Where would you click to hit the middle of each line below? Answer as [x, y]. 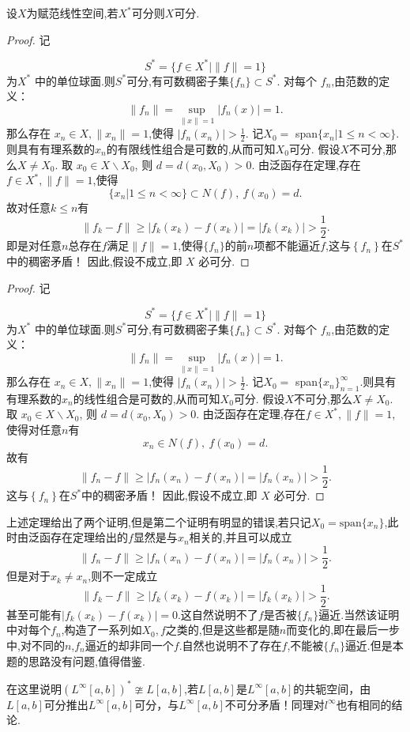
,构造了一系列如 [102, 630]
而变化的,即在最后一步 [343, 630]
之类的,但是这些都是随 [222, 630]
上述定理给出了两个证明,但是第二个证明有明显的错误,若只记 [159, 521]
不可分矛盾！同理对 [275, 704]
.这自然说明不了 [218, 614]
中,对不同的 [36, 645]
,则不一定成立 [123, 576]
